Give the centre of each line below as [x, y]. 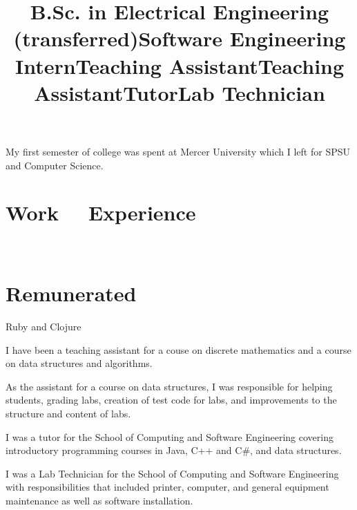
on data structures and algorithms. [79, 363]
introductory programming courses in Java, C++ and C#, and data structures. [174, 450]
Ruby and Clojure [44, 326]
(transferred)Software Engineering [180, 38]
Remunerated [71, 293]
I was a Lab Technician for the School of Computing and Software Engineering [172, 473]
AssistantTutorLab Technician [180, 92]
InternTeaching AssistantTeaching [180, 65]
